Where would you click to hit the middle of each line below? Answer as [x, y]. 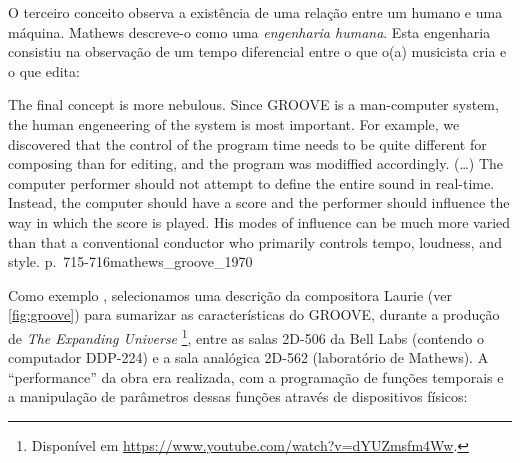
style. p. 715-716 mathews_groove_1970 [130, 261]
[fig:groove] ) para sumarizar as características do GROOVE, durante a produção [254, 314]
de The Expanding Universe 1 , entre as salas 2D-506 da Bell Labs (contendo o [246, 336]
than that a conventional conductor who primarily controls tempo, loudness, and [255, 241]
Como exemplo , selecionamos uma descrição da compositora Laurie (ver [230, 294]
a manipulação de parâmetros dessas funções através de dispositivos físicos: [238, 396]
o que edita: [44, 70]
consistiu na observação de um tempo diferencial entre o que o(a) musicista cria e [257, 51]
